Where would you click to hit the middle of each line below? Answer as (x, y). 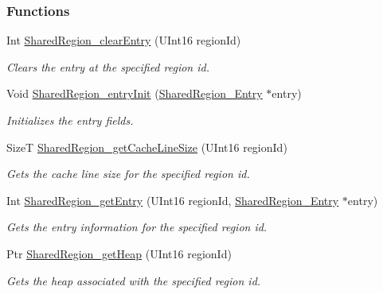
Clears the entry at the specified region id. (108, 66)
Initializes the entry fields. (70, 120)
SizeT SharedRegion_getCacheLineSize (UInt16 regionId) (147, 147)
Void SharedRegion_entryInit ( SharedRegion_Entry (135, 93)
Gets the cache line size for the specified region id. (128, 174)
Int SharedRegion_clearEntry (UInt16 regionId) (124, 40)
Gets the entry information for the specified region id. (137, 227)
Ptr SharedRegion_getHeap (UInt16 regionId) (119, 253)
